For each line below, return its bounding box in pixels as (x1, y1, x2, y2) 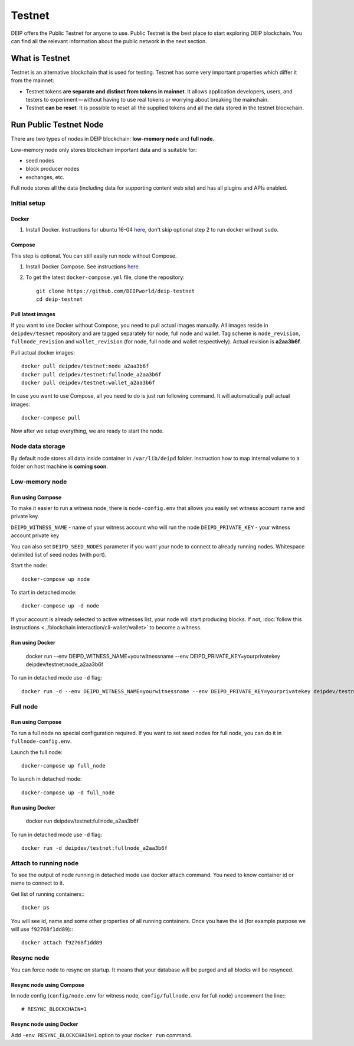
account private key (11, 532, 60, 539)
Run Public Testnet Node (11, 120, 104, 130)
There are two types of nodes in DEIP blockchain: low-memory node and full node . (11, 135, 215, 142)
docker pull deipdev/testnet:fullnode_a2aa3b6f (21, 371, 162, 378)
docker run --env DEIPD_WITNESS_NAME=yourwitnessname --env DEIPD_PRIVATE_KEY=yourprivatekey (25, 652, 280, 660)
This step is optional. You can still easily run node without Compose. (11, 252, 177, 259)
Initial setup (11, 199, 45, 207)
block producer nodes (25, 165, 80, 173)
